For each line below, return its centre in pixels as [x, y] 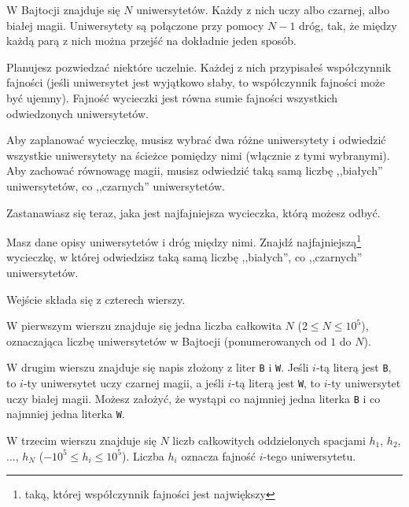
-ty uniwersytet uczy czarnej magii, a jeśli [123, 383]
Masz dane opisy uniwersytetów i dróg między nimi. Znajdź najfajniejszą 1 [184, 241]
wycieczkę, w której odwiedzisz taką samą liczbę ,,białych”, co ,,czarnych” [184, 257]
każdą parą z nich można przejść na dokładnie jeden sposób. [152, 41]
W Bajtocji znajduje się [63, 9]
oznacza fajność [218, 455]
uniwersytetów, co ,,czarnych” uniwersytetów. [116, 185]
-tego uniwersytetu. [310, 455]
